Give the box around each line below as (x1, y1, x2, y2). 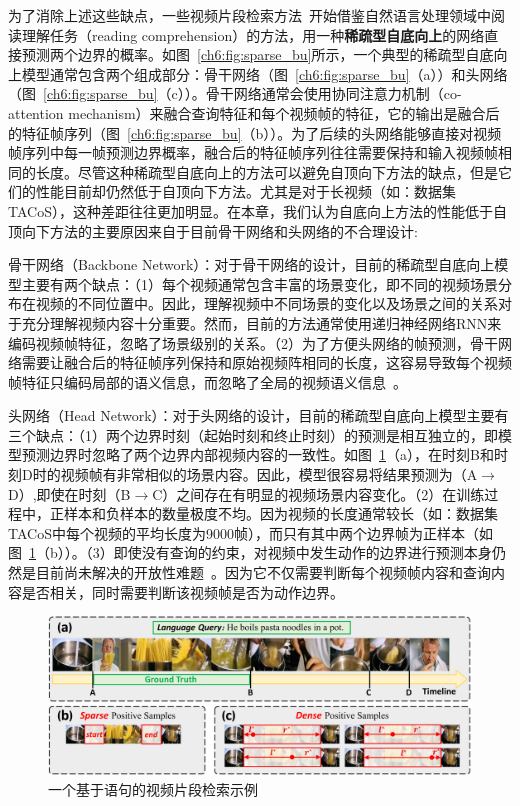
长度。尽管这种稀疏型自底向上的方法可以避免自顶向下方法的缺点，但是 (35, 161, 498, 182)
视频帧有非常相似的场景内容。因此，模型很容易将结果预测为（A (60, 464, 478, 485)
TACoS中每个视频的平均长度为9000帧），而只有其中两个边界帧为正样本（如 (8, 522, 493, 543)
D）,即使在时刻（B (8, 483, 131, 504)
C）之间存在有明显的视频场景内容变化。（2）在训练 (152, 483, 485, 504)
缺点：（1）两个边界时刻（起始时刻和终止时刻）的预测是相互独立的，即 (35, 424, 498, 445)
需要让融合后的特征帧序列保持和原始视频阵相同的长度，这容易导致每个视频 (21, 352, 512, 373)
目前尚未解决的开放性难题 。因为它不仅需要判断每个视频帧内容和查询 (35, 562, 491, 583)
